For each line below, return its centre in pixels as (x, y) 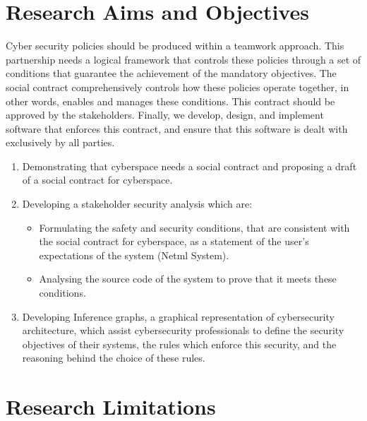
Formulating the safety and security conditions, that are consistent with (194, 227)
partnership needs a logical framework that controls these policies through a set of (183, 59)
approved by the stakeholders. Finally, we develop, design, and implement (165, 115)
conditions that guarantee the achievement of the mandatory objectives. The (171, 73)
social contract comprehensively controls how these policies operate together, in (178, 87)
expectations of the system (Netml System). (134, 255)
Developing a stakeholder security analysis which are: (137, 204)
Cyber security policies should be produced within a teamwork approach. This (175, 46)
